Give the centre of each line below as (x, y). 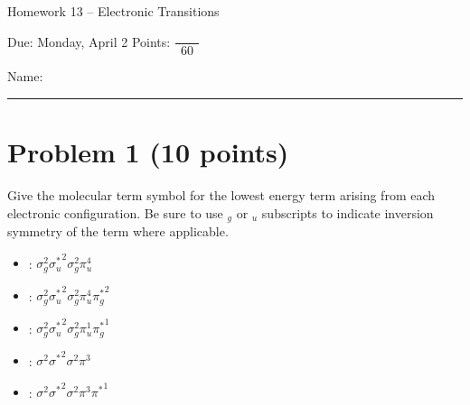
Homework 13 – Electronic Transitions (113, 11)
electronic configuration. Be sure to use (115, 212)
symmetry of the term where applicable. (118, 230)
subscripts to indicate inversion (348, 212)
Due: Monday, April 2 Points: (89, 41)
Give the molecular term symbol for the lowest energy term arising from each (221, 194)
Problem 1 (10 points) (148, 151)
